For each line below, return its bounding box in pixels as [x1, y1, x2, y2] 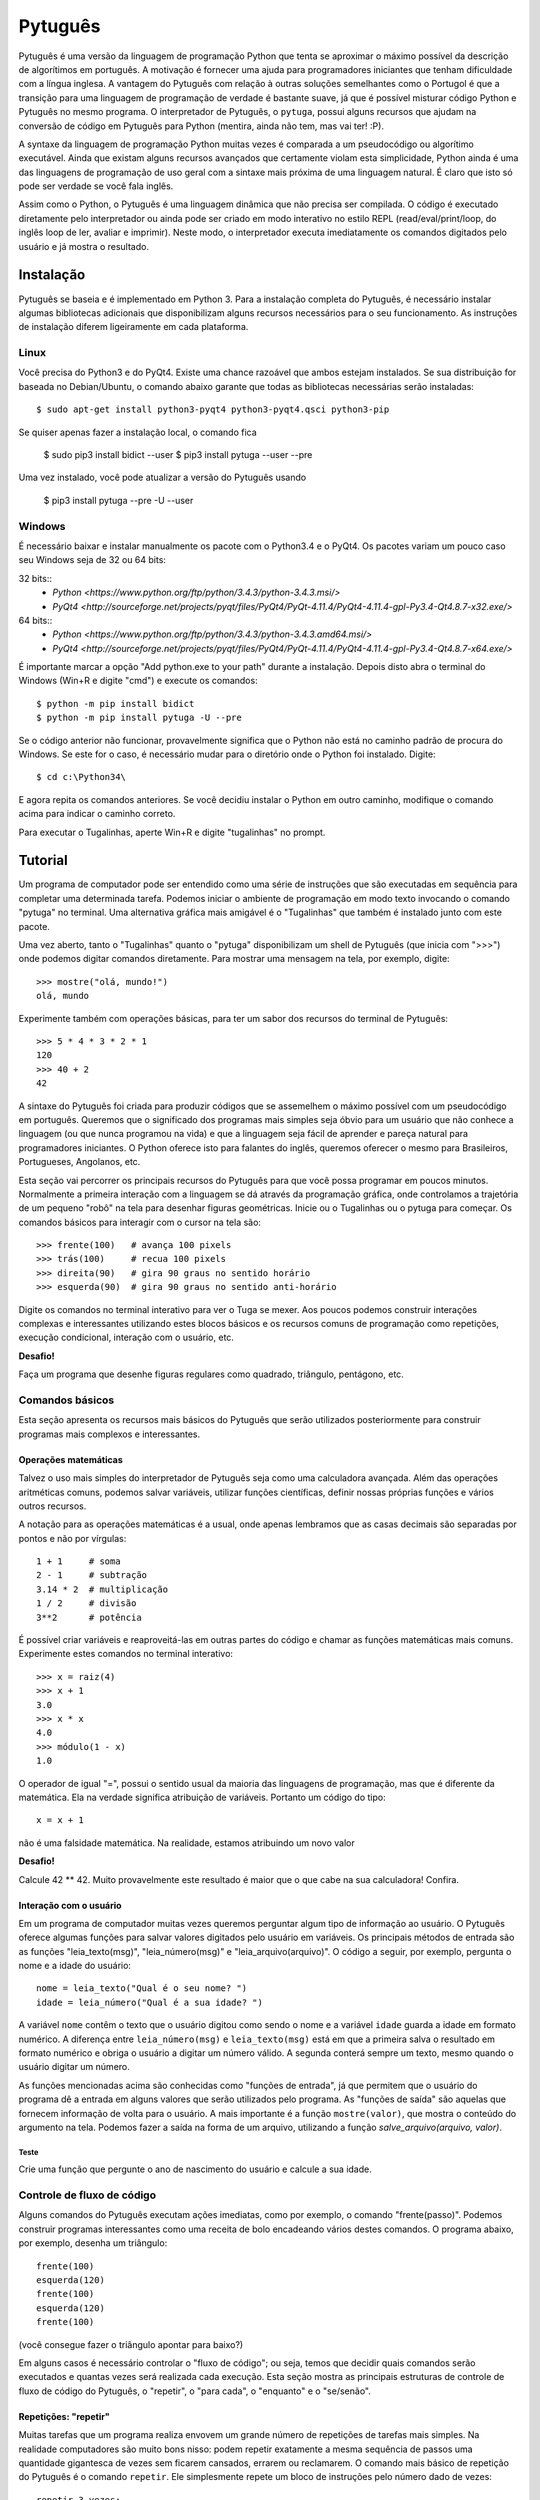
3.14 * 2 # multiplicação [36, 1583, 169, 1595]
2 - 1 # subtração [36, 1570, 148, 1581]
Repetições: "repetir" [18, 2410, 110, 2422]
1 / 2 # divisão [36, 1598, 137, 1609]
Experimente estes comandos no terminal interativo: [18, 1648, 234, 1660]
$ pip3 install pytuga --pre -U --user [43, 494, 194, 506]
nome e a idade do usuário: [18, 1960, 132, 1972]
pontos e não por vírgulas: [18, 1532, 127, 1544]
